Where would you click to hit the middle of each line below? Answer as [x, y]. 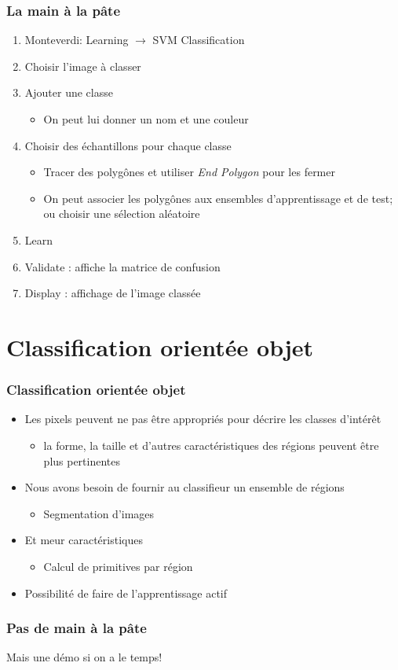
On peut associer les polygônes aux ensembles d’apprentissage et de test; [218, 198]
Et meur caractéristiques [84, 540]
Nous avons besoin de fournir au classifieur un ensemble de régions [184, 487]
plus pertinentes [82, 460]
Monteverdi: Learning [77, 40]
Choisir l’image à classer [83, 66]
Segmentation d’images [99, 513]
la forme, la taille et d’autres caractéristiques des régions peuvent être [211, 445]
